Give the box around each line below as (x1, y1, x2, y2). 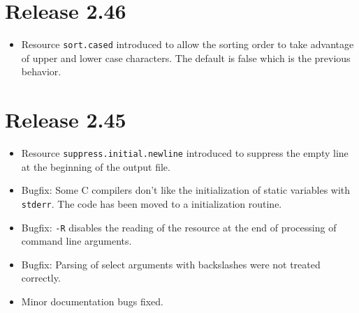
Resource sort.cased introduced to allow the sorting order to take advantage (21, 37, 354, 52)
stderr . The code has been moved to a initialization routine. (21, 196, 282, 211)
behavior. (21, 64, 61, 79)
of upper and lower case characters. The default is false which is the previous (21, 50, 351, 65)
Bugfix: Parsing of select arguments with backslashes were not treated (21, 257, 321, 271)
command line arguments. (21, 234, 132, 248)
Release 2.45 (5, 105, 126, 134)
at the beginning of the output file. (21, 159, 170, 174)
